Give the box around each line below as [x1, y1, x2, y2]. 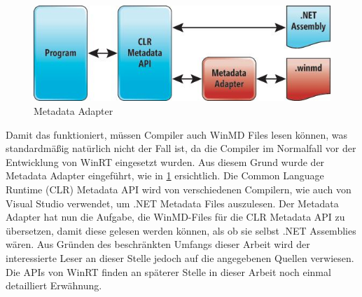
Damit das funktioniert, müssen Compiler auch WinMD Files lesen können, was [6, 127, 348, 141]
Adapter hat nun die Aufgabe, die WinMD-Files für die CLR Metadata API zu [6, 209, 345, 224]
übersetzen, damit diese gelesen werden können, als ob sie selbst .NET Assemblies [6, 223, 356, 237]
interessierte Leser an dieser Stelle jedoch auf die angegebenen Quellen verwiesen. [6, 250, 354, 265]
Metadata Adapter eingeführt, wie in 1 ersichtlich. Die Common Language [6, 168, 324, 183]
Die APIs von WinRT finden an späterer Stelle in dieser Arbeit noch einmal [6, 264, 331, 279]
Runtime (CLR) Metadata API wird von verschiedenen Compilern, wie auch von [6, 182, 351, 196]
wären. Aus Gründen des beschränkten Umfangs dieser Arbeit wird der [6, 237, 310, 251]
